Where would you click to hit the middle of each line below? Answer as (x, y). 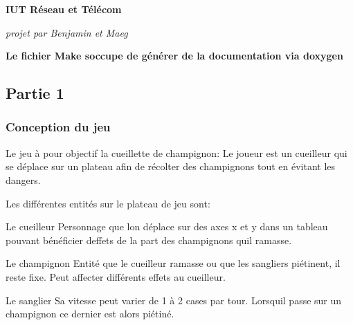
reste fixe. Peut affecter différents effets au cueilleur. (116, 276)
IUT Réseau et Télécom (64, 9)
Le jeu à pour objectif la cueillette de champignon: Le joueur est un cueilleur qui (176, 152)
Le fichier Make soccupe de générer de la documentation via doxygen (174, 56)
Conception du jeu (58, 127)
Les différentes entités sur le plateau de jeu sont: (108, 203)
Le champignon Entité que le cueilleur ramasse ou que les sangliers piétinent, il (173, 263)
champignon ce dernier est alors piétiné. (90, 314)
